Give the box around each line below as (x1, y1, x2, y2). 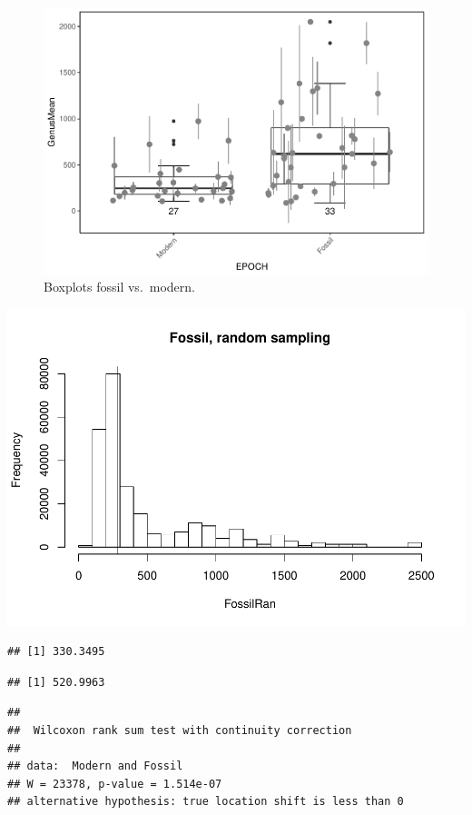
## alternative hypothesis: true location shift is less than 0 (7, 795, 404, 809)
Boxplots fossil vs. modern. (44, 277, 195, 296)
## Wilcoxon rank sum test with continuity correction (7, 724, 352, 738)
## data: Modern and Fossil (7, 760, 183, 773)
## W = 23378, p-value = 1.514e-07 (7, 777, 222, 790)
